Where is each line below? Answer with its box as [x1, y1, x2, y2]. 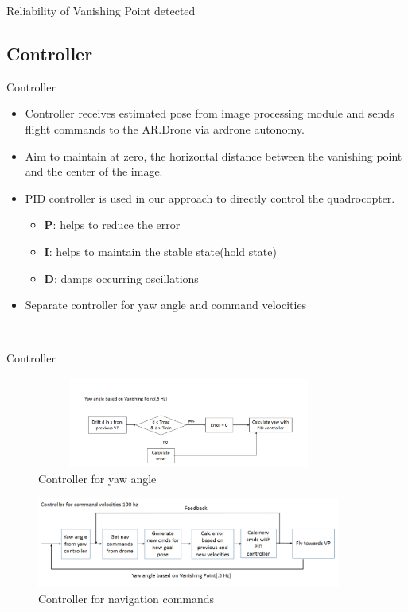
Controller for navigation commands [38, 591, 215, 607]
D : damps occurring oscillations [44, 269, 199, 286]
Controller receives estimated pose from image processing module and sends [25, 105, 394, 122]
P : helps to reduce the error [44, 216, 181, 233]
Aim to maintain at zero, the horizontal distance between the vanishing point [25, 147, 402, 164]
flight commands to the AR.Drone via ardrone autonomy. [25, 120, 305, 137]
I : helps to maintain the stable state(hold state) [44, 242, 277, 259]
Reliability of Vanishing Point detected [6, 2, 196, 18]
